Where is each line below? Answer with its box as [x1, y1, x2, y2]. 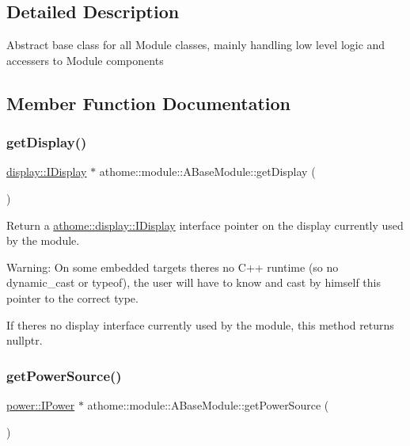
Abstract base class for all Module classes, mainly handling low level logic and [6, 36, 385, 53]
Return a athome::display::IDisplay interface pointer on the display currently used [6, 216, 404, 233]
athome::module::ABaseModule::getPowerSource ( [87, 396, 329, 413]
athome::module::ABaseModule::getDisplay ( [99, 163, 316, 180]
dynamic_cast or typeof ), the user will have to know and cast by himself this [6, 274, 381, 291]
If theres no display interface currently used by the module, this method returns [6, 316, 394, 333]
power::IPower [6, 396, 75, 413]
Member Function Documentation [6, 90, 291, 115]
